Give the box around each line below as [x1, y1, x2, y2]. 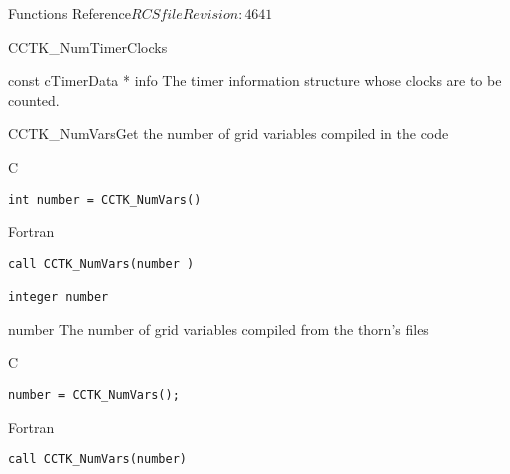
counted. [8, 89, 60, 110]
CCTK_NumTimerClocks [8, 36, 168, 57]
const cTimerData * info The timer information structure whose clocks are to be [8, 70, 502, 91]
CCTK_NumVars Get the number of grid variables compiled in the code [8, 123, 449, 144]
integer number [8, 290, 109, 305]
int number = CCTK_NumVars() [8, 192, 202, 207]
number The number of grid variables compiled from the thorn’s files [8, 318, 429, 339]
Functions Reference [8, 3, 132, 23]
